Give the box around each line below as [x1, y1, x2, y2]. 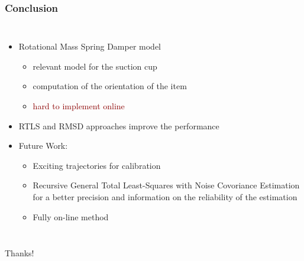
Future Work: [18, 139, 68, 152]
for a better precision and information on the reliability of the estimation [33, 190, 297, 203]
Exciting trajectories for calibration [33, 159, 161, 171]
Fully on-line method [33, 210, 109, 223]
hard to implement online [33, 100, 125, 112]
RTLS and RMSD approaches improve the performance [18, 119, 219, 132]
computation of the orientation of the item [33, 80, 187, 92]
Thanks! [5, 247, 34, 259]
